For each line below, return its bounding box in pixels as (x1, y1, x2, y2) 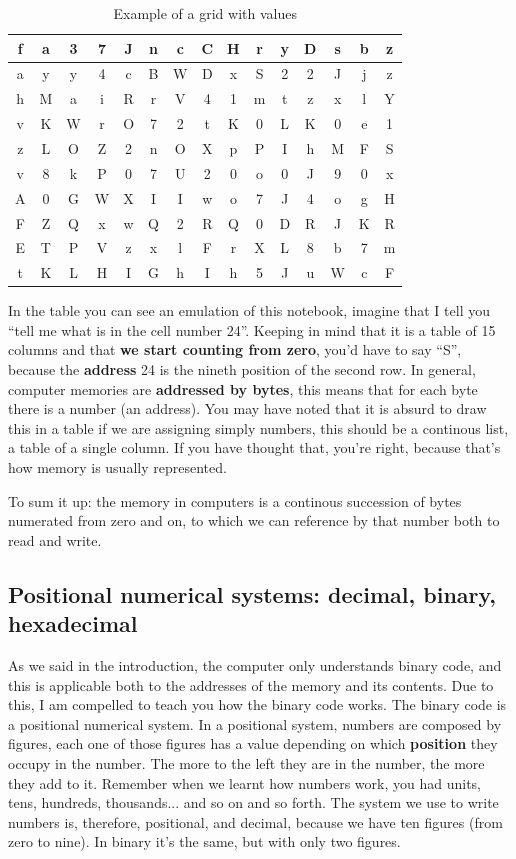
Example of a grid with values (113, 3, 297, 23)
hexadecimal (8, 608, 138, 639)
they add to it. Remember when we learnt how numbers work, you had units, (8, 772, 481, 793)
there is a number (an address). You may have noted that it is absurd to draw (8, 398, 487, 419)
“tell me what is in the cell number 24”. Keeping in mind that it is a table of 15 (8, 319, 496, 340)
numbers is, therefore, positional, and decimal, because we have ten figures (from (8, 811, 503, 832)
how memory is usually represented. (8, 457, 227, 478)
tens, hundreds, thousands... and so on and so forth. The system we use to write (8, 792, 499, 813)
